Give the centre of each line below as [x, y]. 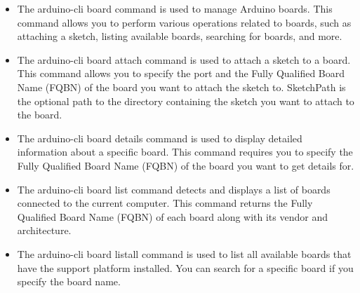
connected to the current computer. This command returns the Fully [165, 203]
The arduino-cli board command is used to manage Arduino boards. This [175, 8]
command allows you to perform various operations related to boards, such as [184, 22]
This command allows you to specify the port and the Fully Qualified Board [181, 73]
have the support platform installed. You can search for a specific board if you [185, 267]
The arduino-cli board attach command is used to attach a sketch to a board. [184, 59]
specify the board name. [69, 281]
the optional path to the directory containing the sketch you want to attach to [186, 101]
